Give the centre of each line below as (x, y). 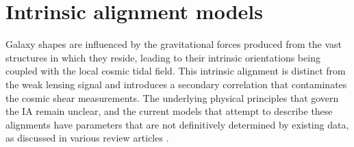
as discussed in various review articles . (87, 138)
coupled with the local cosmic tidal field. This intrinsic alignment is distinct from (176, 71)
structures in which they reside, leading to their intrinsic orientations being (163, 57)
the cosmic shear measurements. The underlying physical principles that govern (172, 97)
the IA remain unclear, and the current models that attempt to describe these (169, 111)
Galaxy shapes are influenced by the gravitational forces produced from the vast (174, 44)
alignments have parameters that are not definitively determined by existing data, (177, 124)
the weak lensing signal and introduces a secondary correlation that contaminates (176, 84)
